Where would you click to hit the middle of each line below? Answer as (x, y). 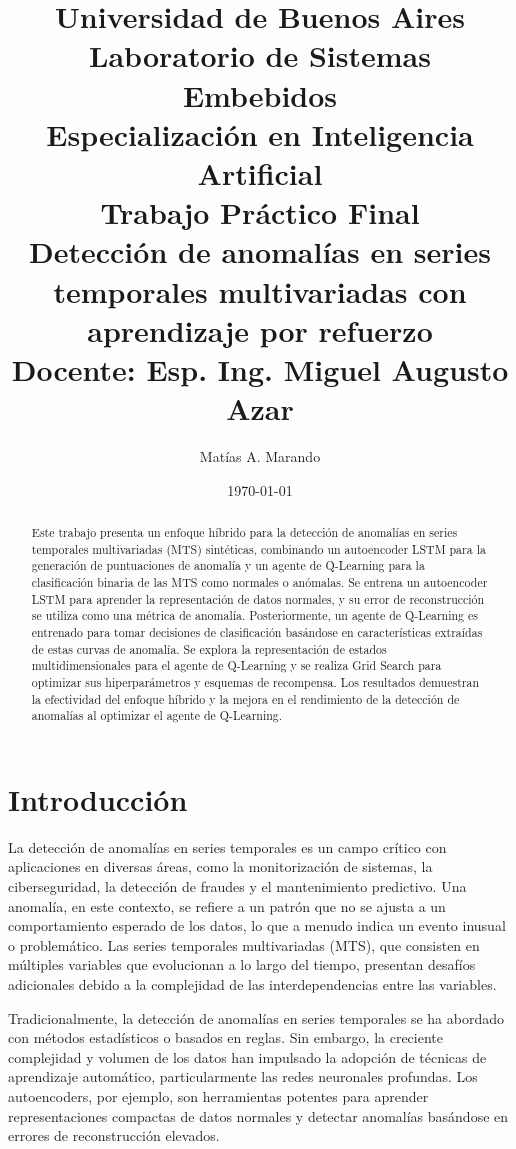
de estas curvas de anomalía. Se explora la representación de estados (209, 648)
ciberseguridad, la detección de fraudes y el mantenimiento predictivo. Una (237, 885)
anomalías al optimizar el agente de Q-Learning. (157, 715)
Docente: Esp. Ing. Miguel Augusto (260, 368)
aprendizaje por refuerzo (260, 329)
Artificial (260, 172)
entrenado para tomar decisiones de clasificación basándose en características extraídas (257, 631)
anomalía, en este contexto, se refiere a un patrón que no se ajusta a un (227, 905)
